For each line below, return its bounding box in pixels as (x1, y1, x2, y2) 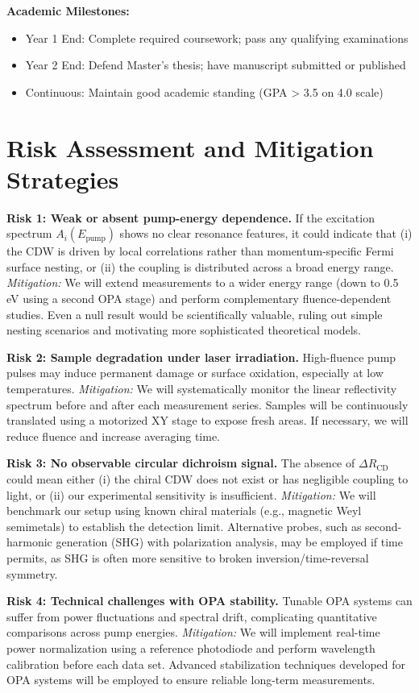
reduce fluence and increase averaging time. (6, 427, 221, 444)
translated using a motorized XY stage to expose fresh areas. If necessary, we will (6, 412, 409, 429)
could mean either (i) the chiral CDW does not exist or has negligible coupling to (6, 471, 409, 487)
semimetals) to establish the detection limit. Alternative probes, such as (6, 517, 362, 534)
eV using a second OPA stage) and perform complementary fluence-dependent (6, 290, 392, 307)
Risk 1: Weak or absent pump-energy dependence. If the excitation (6, 209, 375, 226)
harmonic (6, 533, 52, 550)
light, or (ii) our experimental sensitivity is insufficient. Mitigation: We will (6, 486, 376, 503)
